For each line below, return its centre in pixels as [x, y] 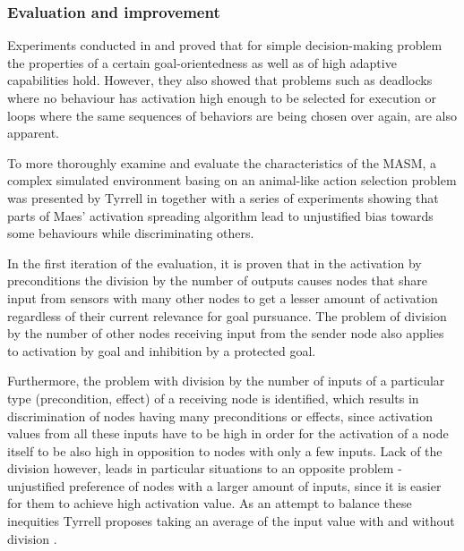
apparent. [34, 133]
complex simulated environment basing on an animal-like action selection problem [232, 180]
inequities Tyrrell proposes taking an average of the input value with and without [231, 521]
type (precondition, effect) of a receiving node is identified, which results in [213, 398]
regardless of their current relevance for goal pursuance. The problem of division [227, 315]
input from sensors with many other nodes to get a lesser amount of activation [223, 297]
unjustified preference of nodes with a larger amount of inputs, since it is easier [224, 485]
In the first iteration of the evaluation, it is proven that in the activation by [215, 263]
